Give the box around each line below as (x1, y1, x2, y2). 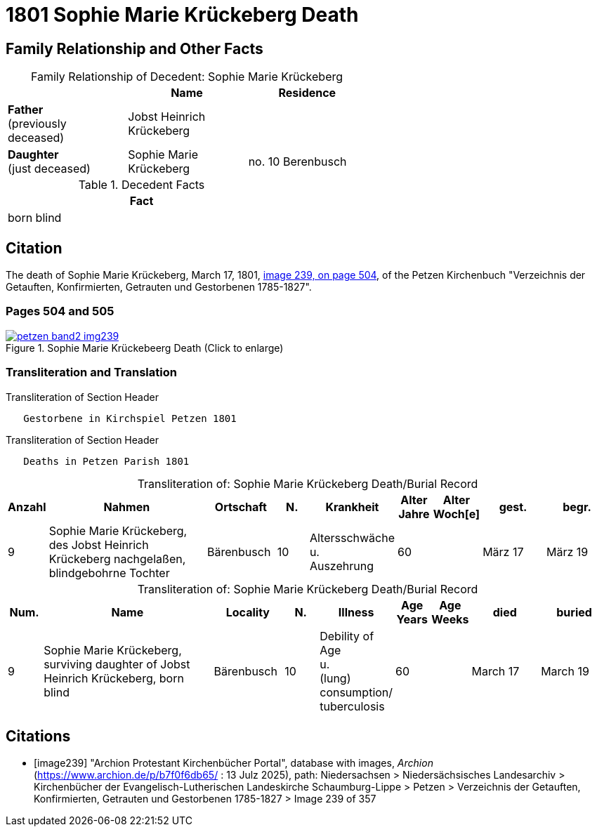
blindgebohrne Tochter (48, 565, 170, 580)
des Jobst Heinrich (48, 537, 149, 552)
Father (8, 103, 44, 117)
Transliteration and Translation (6, 365, 177, 380)
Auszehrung (309, 558, 374, 573)
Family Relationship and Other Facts (6, 39, 263, 58)
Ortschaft (214, 499, 267, 514)
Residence (278, 86, 336, 100)
